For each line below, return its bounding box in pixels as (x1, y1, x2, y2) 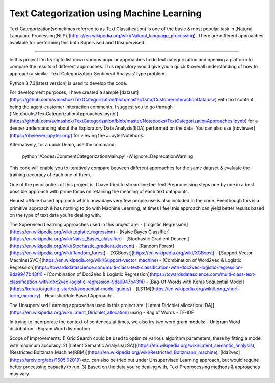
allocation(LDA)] (180, 302, 215, 308)
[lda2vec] (220, 349, 240, 355)
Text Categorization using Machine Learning (9, 8, 202, 19)
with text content (218, 96, 254, 103)
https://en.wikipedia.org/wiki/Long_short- (153, 286, 240, 292)
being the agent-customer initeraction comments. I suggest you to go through (9, 104, 173, 110)
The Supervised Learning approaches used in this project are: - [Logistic (9, 221, 162, 227)
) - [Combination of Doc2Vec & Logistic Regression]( (41, 271, 152, 277)
